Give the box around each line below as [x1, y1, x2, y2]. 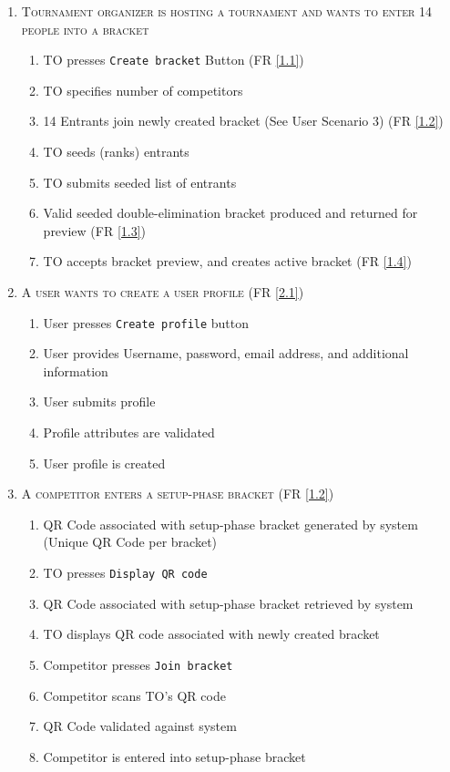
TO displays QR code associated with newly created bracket [43, 624, 380, 643]
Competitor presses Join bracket [43, 654, 233, 674]
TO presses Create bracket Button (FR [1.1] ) [43, 50, 304, 69]
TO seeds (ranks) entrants [43, 142, 189, 161]
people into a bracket [21, 19, 149, 38]
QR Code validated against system [43, 716, 237, 736]
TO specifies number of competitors [43, 80, 243, 99]
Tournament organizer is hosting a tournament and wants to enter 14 [21, 2, 433, 20]
